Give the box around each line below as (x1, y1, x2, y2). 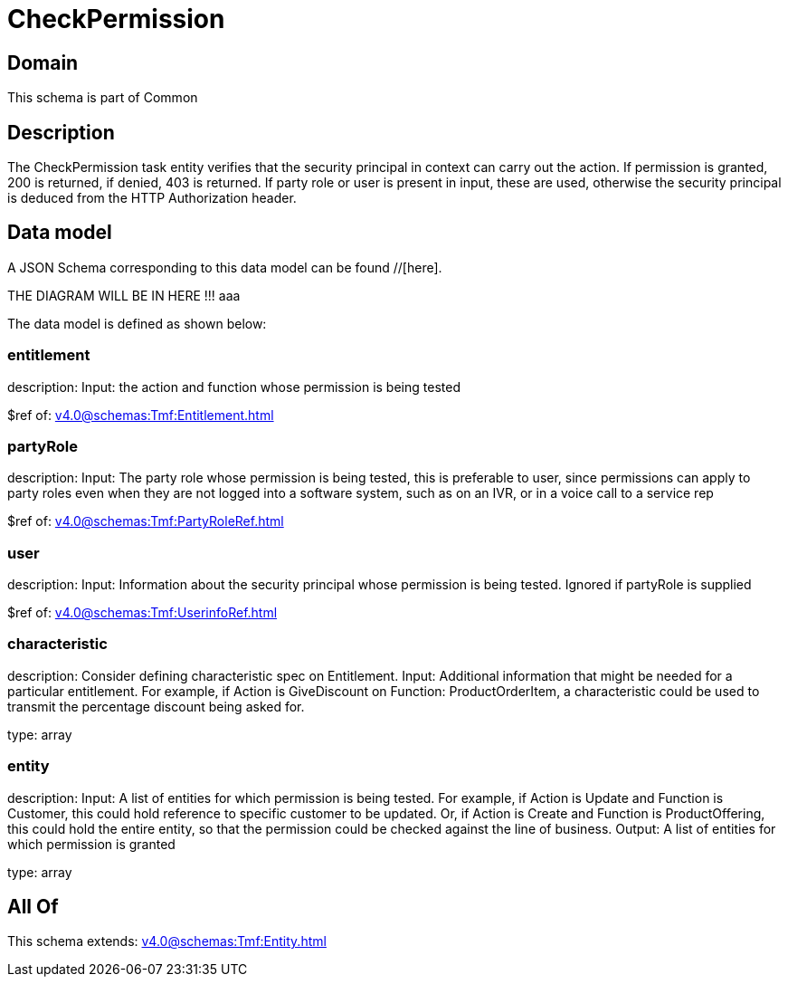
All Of (7, 895, 59, 919)
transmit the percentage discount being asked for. (7, 698, 305, 714)
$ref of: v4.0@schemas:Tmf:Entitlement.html (7, 406, 274, 423)
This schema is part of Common (7, 90, 198, 106)
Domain (7, 51, 79, 74)
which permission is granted (7, 836, 176, 852)
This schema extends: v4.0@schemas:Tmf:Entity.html (7, 933, 327, 950)
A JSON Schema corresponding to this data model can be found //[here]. (7, 259, 442, 275)
